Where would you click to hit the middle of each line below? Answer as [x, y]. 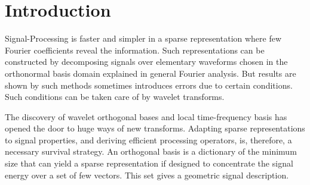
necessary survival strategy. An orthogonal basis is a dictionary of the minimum [151, 151]
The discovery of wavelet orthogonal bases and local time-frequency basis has [146, 116]
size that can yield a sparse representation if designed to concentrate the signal [149, 163]
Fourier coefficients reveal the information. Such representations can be [135, 50]
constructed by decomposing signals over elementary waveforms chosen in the [146, 62]
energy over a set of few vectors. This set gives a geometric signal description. [147, 175]
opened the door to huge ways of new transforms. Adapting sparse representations [155, 128]
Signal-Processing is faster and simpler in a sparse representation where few [143, 38]
